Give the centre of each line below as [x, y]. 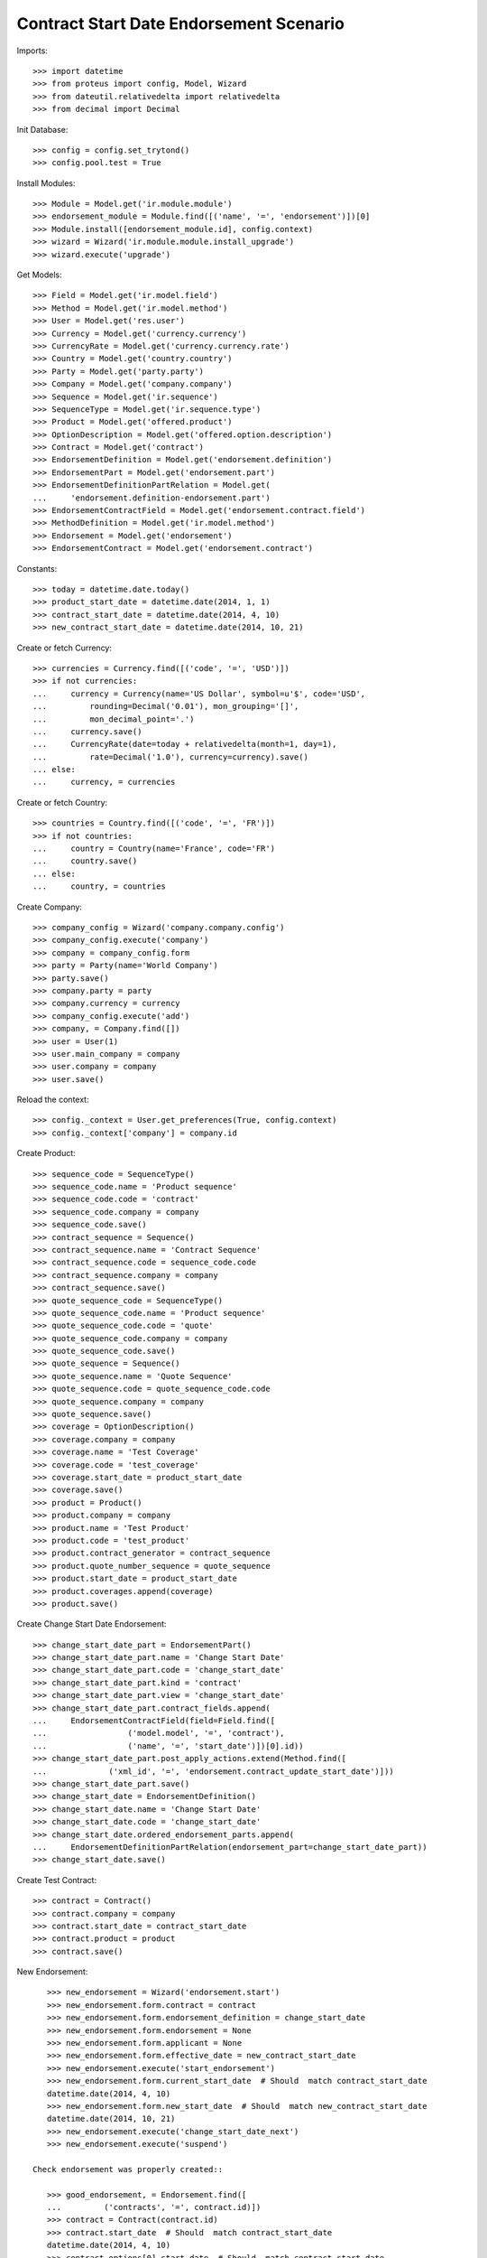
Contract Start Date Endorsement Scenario [180, 23]
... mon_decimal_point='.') [114, 719]
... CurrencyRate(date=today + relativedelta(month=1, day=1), [185, 744]
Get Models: [39, 275]
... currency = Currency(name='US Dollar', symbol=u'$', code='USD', [199, 694]
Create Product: [46, 1153]
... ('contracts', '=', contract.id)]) [154, 2207]
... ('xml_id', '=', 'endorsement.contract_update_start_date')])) [213, 1771]
